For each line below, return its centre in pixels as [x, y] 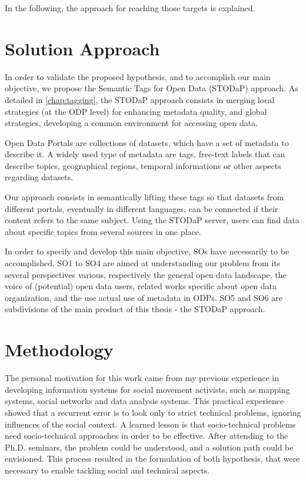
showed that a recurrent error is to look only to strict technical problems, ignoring [153, 412]
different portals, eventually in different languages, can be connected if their [142, 208]
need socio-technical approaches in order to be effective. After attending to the [147, 436]
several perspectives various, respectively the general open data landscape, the [146, 274]
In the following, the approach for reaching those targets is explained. [130, 8]
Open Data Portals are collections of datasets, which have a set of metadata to [147, 142]
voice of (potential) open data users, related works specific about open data [141, 286]
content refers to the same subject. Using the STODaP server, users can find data [152, 220]
